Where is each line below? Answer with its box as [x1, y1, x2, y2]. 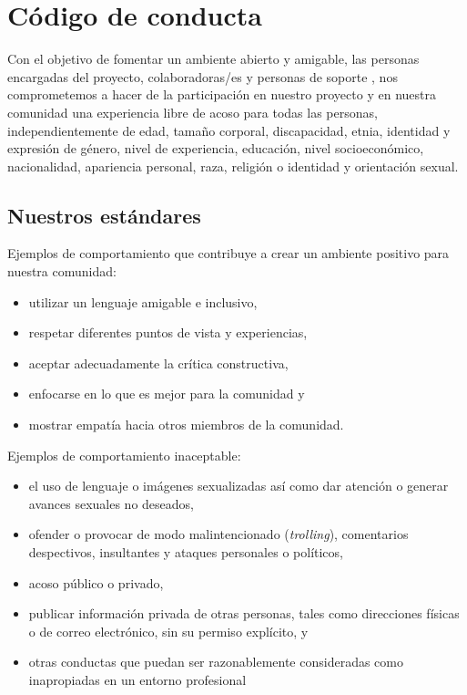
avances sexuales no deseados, [28, 493, 194, 513]
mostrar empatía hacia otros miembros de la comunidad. [28, 415, 344, 434]
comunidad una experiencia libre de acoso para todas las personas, [7, 102, 378, 121]
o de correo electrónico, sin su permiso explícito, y [28, 621, 309, 640]
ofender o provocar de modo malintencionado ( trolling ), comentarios [28, 524, 409, 544]
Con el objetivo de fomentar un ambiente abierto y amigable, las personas [7, 49, 420, 68]
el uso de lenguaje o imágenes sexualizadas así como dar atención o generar [28, 476, 449, 495]
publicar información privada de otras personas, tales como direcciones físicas [28, 604, 460, 623]
